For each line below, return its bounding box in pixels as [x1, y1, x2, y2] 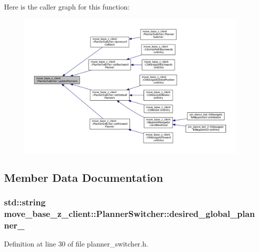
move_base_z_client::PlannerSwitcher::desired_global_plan [4, 207, 255, 220]
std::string [4, 196, 46, 208]
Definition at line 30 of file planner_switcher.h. [4, 238, 148, 249]
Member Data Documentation [4, 169, 163, 185]
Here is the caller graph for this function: [4, 2, 130, 12]
